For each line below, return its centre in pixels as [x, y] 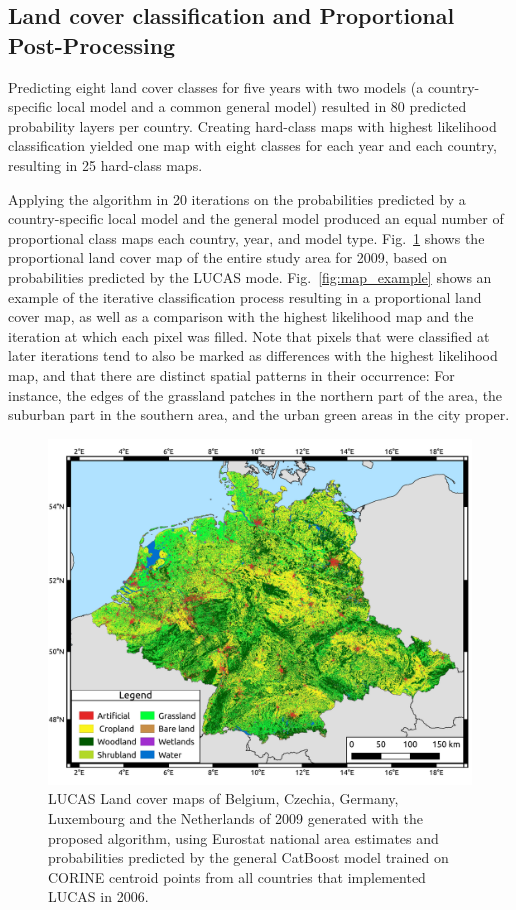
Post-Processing [92, 44]
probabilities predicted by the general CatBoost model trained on [248, 857]
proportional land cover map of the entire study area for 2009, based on [228, 257]
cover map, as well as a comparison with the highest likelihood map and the [241, 316]
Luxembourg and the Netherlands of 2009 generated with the [235, 818]
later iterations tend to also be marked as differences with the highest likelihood [253, 355]
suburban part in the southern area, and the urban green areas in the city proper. [259, 414]
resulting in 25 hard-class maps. [105, 164]
